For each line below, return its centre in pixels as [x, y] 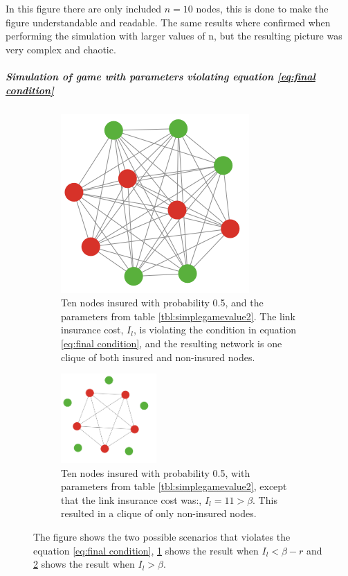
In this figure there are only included [83, 8]
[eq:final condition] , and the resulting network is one [172, 343]
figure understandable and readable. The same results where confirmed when [168, 22]
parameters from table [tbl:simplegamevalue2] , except [174, 486]
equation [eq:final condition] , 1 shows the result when [146, 550]
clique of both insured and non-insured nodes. [158, 357]
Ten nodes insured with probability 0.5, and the [162, 303]
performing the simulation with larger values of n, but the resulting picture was [174, 36]
